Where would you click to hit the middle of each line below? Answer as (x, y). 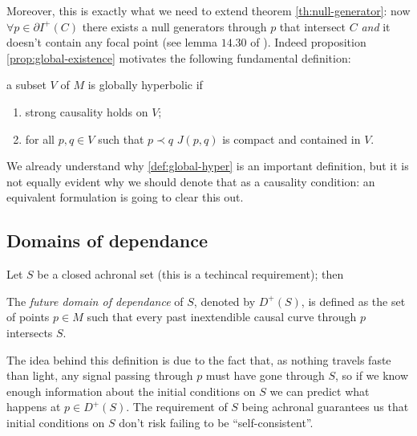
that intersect (313, 26)
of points (28, 317)
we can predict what (320, 391)
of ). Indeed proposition (308, 42)
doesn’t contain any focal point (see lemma (112, 42)
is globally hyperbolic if (145, 85)
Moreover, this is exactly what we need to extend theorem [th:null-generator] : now (208, 10)
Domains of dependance (107, 240)
